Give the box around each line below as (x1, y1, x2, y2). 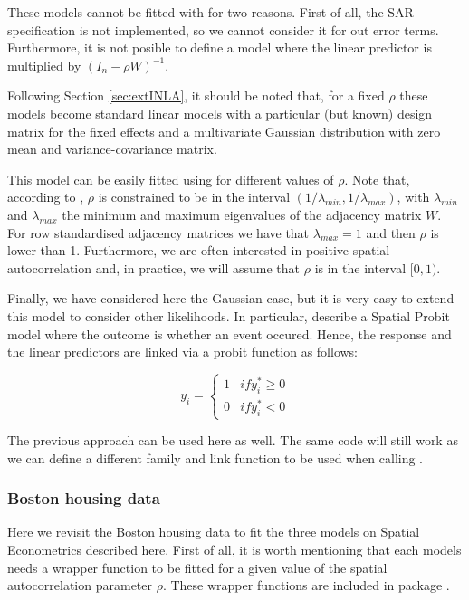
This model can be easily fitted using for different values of (7, 169, 334, 188)
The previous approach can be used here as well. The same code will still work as (7, 431, 458, 449)
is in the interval (314, 258, 407, 277)
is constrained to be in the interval (98, 187, 291, 206)
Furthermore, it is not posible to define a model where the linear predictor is (7, 38, 432, 57)
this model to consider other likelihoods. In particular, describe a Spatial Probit (7, 306, 450, 325)
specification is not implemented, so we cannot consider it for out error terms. (7, 20, 439, 39)
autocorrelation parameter (7, 576, 153, 595)
